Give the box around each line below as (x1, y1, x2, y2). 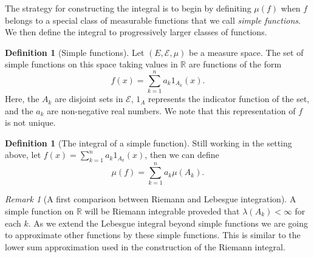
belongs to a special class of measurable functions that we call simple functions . (5, 13, 301, 26)
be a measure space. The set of (188, 46, 304, 58)
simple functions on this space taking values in (5, 58, 178, 70)
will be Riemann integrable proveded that (84, 204, 240, 217)
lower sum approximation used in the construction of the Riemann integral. (5, 240, 285, 253)
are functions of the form (188, 58, 282, 70)
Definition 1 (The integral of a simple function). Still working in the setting (5, 136, 292, 149)
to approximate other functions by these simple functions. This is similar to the (5, 228, 301, 241)
